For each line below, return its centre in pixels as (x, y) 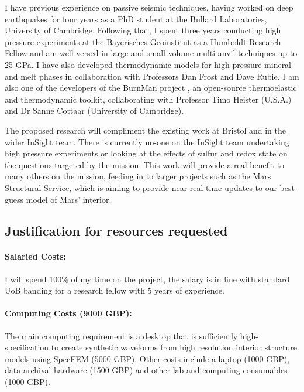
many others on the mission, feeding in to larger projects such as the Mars (138, 176)
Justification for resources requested (116, 231)
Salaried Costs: (35, 256)
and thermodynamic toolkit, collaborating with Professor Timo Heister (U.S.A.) (148, 99)
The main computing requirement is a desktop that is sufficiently (121, 335)
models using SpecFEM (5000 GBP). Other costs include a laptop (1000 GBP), (147, 358)
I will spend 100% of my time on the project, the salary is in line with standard (147, 279)
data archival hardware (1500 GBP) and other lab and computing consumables (146, 370)
